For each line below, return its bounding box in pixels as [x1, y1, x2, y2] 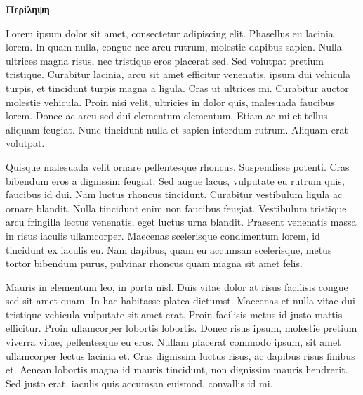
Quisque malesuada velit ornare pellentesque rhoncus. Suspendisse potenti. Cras [6, 159, 350, 174]
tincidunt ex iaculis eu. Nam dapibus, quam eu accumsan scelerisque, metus [6, 242, 332, 257]
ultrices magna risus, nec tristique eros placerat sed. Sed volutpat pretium [6, 53, 324, 67]
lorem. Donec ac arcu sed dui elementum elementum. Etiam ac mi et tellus [6, 108, 328, 123]
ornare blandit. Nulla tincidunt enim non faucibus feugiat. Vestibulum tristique [6, 200, 347, 215]
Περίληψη [6, 2, 50, 16]
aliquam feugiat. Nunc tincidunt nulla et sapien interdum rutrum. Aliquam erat [6, 122, 348, 136]
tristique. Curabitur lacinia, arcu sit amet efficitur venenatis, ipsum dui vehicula [6, 67, 350, 82]
